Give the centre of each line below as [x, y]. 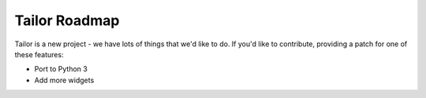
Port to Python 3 [61, 69]
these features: [39, 54]
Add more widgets [64, 80]
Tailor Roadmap [67, 20]
